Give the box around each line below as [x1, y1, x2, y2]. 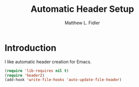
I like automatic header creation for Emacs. [4, 58, 92, 65]
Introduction [4, 42, 57, 53]
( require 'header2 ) [4, 73, 45, 78]
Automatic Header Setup [31, 3, 134, 15]
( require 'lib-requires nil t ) [4, 68, 69, 73]
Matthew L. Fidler [64, 20, 101, 26]
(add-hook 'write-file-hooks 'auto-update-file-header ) [4, 78, 122, 83]
